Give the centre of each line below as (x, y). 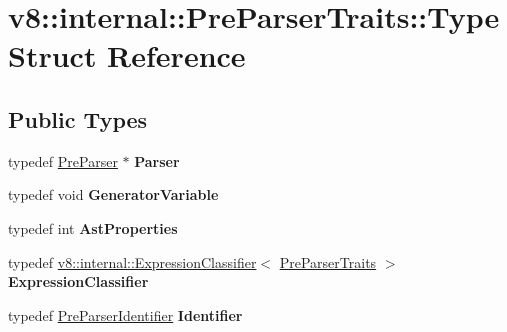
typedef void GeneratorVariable (113, 194)
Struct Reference (127, 55)
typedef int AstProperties (93, 227)
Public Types (78, 118)
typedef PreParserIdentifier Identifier (125, 314)
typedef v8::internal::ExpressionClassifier (132, 261)
